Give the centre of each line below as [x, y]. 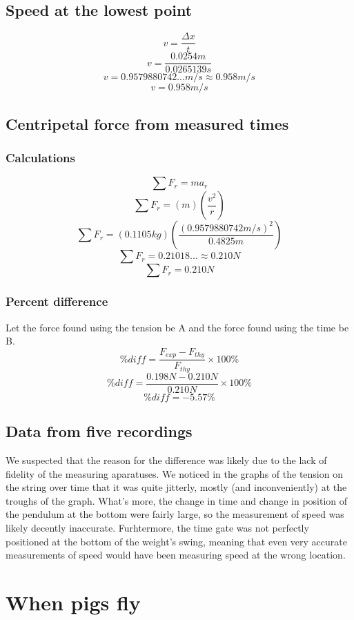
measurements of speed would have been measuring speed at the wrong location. [176, 555]
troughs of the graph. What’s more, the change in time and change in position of [177, 500]
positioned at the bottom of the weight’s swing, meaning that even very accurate [176, 541]
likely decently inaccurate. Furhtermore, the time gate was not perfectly [157, 527]
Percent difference [57, 301]
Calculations [40, 158]
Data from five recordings [99, 431]
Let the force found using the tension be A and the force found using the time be [177, 327]
